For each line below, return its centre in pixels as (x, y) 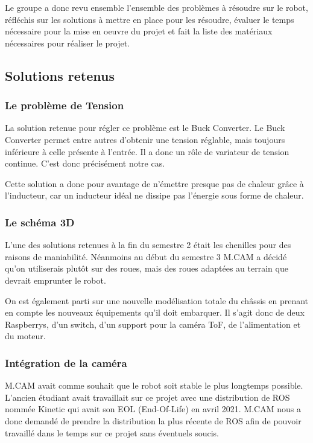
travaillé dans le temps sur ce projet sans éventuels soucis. (112, 432)
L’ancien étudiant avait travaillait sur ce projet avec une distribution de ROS (147, 397)
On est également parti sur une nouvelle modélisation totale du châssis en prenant (157, 300)
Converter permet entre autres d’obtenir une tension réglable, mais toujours (145, 139)
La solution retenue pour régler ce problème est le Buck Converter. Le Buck (145, 128)
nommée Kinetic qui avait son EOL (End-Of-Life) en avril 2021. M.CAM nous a (153, 409)
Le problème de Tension (65, 105)
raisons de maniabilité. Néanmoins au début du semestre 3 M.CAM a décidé (146, 256)
